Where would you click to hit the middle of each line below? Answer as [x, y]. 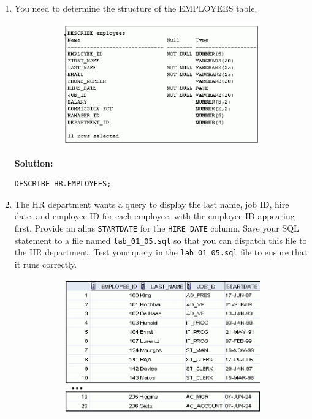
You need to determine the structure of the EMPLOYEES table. [136, 8]
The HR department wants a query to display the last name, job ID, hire [152, 204]
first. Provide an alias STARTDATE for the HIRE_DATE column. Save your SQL [157, 228]
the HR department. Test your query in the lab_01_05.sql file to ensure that [161, 252]
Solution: [34, 163]
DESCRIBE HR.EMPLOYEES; [63, 184]
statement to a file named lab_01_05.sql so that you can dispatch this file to [161, 240]
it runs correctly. [46, 264]
